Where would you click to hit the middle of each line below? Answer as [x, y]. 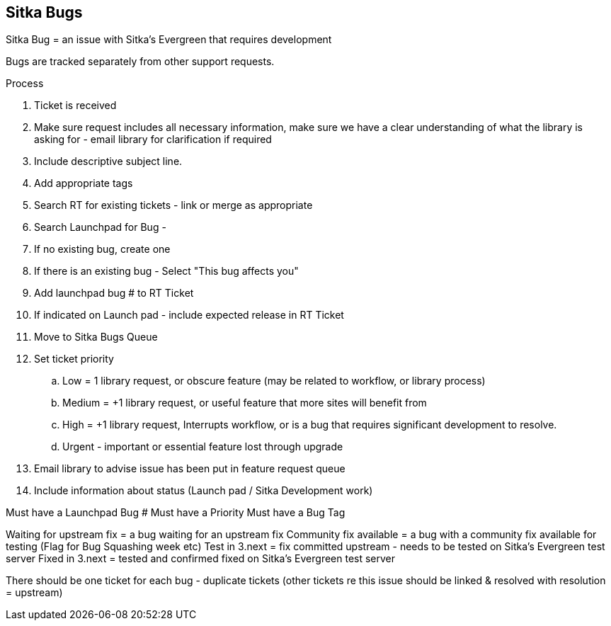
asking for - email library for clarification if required [153, 140]
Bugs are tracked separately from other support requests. [140, 62]
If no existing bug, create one [102, 249]
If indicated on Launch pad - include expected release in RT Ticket [189, 315]
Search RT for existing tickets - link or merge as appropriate [173, 205]
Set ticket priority [74, 359]
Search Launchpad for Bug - [100, 227]
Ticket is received [75, 106]
